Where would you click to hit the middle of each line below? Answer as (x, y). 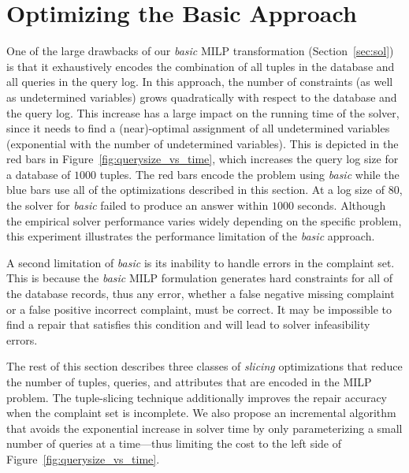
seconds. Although (342, 205)
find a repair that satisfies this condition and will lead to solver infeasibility (188, 324)
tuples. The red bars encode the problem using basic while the (249, 174)
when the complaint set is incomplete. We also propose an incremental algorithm (201, 413)
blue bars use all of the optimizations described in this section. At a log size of (196, 190)
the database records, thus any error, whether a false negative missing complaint (201, 294)
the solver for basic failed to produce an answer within (138, 205)
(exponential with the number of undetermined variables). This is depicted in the (203, 143)
